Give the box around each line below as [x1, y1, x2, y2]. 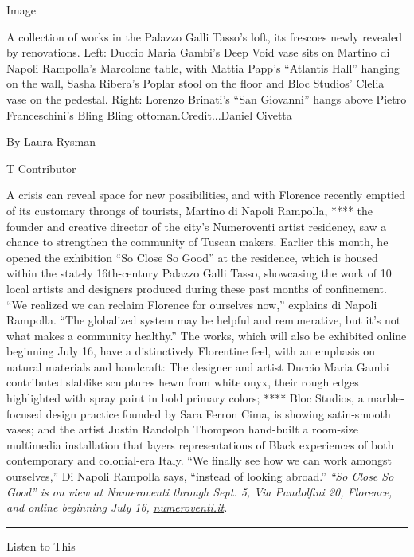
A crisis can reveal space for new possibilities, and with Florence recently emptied [6, 186, 405, 203]
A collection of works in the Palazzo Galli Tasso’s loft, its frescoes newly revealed [6, 28, 403, 45]
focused [6, 405, 43, 422]
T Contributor [6, 159, 76, 176]
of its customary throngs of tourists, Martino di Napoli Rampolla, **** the [6, 202, 373, 218]
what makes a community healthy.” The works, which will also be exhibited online [6, 327, 407, 343]
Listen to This [6, 537, 76, 554]
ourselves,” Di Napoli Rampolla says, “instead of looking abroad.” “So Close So [6, 468, 394, 484]
